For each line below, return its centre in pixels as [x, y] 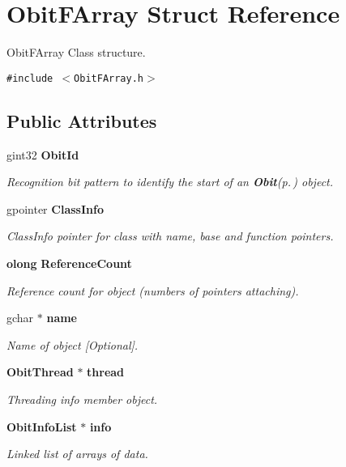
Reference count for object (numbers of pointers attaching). [153, 290]
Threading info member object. [82, 399]
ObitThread [40, 372]
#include [30, 78]
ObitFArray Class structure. [76, 52]
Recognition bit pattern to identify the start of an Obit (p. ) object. [170, 182]
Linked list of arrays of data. [77, 454]
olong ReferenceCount [69, 263]
